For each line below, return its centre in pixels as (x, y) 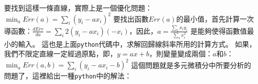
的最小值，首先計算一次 (215, 18)
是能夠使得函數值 (218, 30)
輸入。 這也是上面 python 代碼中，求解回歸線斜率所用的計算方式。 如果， (137, 44)
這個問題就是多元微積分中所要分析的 (191, 65)
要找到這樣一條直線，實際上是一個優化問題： (78, 7)
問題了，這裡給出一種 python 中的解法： (68, 76)
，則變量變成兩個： (181, 54)
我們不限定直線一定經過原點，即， (60, 54)
